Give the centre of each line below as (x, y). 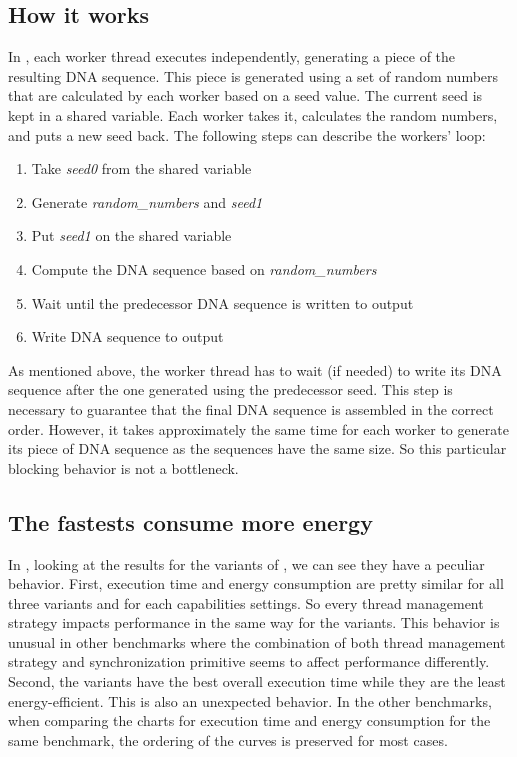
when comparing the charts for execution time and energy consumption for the (249, 720)
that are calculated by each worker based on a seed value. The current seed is (245, 95)
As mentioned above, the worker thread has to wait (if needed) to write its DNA (255, 369)
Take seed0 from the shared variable (141, 168)
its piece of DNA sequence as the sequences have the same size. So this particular (257, 448)
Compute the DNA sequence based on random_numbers (204, 268)
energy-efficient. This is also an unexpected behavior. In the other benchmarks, (250, 700)
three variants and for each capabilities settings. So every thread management (246, 602)
